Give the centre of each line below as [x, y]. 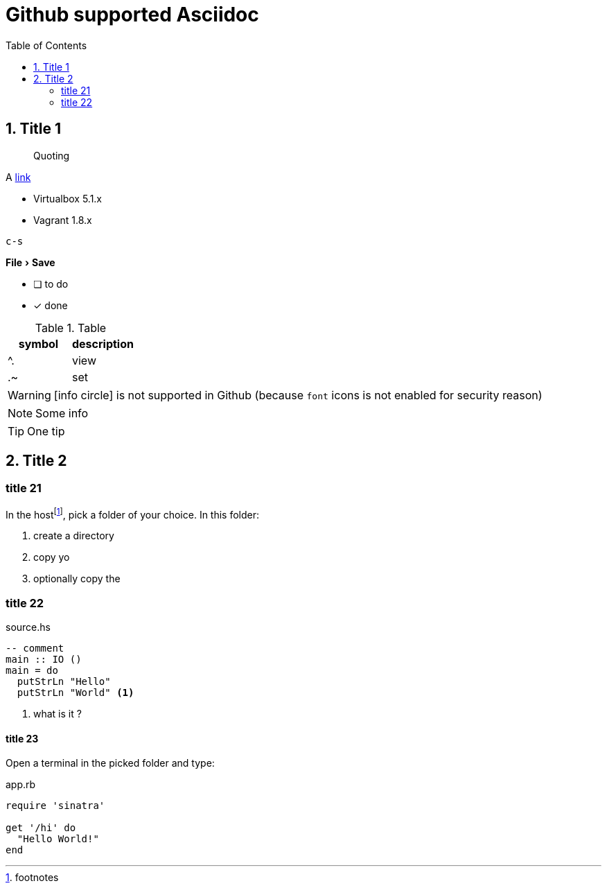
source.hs [28, 627]
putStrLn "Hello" [64, 682]
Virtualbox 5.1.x [68, 198]
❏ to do [51, 284]
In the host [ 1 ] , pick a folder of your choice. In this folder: [133, 513]
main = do [32, 671]
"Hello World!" [58, 839]
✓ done [51, 305]
